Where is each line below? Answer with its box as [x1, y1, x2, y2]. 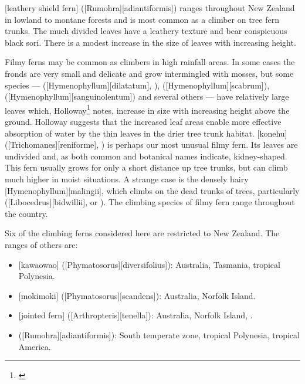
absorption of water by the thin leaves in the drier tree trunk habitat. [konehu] [5, 127, 287, 139]
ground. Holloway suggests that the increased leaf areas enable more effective [5, 115, 282, 127]
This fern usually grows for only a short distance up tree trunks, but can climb [5, 161, 288, 174]
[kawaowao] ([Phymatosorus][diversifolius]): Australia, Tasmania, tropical [18, 258, 280, 270]
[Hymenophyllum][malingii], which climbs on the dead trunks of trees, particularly [5, 184, 300, 196]
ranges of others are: [5, 238, 78, 250]
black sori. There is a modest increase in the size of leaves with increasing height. [5, 36, 296, 48]
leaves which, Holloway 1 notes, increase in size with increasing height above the [5, 102, 290, 116]
